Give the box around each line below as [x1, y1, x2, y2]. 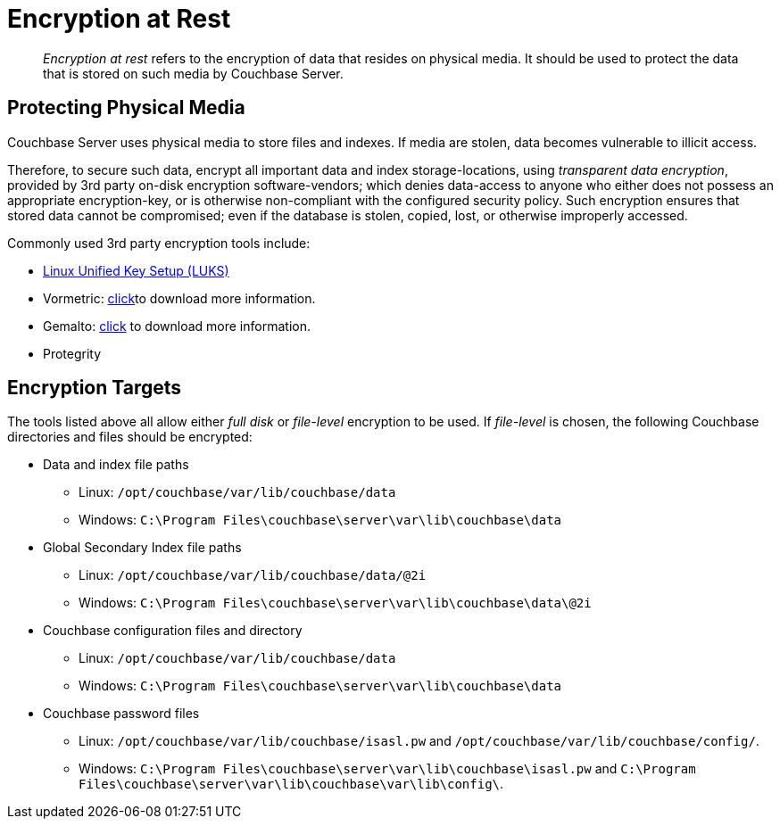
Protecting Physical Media [7, 96, 245, 120]
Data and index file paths [43, 457, 189, 473]
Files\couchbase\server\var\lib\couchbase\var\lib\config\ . [79, 776, 504, 792]
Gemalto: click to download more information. [43, 318, 311, 334]
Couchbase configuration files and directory [43, 623, 303, 639]
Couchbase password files [43, 706, 200, 722]
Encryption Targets [7, 376, 182, 400]
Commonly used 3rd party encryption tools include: [7, 235, 311, 251]
